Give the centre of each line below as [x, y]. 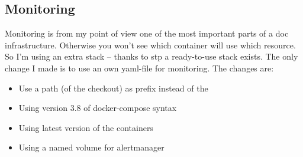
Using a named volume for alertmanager [91, 147]
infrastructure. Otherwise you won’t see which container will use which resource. [150, 45]
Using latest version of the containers [86, 127]
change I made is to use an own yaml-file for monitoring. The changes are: [139, 68]
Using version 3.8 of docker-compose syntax [98, 108]
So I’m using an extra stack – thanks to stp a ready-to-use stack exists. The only [151, 56]
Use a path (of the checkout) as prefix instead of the [113, 88]
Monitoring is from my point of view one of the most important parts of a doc [147, 33]
